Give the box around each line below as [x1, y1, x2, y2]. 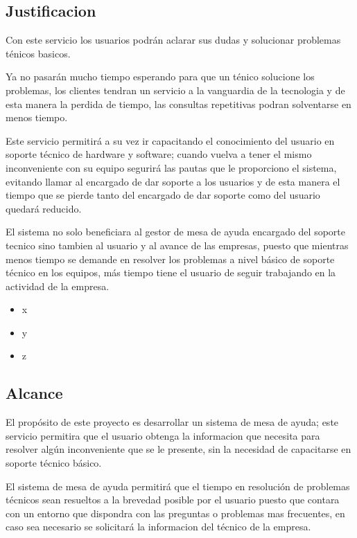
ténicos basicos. [6, 46, 71, 60]
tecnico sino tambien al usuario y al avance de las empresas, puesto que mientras [6, 237, 349, 252]
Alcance [6, 382, 63, 404]
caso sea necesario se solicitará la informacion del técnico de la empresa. [6, 519, 311, 534]
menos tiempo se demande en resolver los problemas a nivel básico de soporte [6, 251, 335, 266]
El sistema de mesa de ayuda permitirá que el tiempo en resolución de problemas [6, 478, 350, 493]
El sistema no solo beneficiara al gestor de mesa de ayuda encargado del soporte [6, 224, 345, 239]
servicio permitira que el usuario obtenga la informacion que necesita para [6, 428, 320, 442]
